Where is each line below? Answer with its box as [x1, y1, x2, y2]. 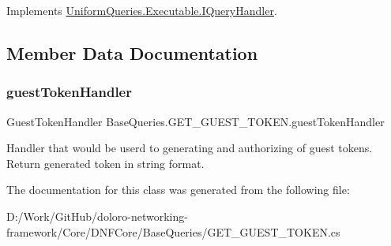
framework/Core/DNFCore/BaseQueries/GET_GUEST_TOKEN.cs [6, 223, 340, 240]
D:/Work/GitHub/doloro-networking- [6, 207, 188, 224]
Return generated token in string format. [6, 155, 205, 171]
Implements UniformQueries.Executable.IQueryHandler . [6, 2, 277, 18]
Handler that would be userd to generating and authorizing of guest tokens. [6, 140, 373, 156]
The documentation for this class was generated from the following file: [6, 181, 350, 198]
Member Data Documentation [6, 40, 258, 65]
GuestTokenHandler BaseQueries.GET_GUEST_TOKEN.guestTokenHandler [6, 113, 385, 129]
